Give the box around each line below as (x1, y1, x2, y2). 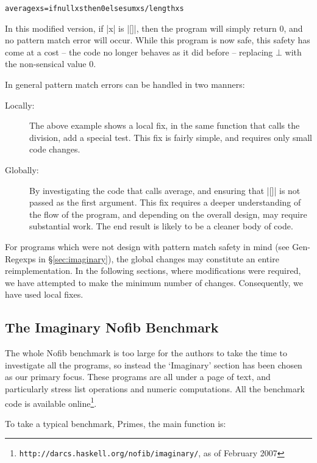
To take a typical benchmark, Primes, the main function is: (5, 417, 226, 429)
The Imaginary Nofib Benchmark (5, 318, 219, 337)
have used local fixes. (5, 288, 84, 301)
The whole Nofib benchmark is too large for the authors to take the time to (5, 346, 288, 359)
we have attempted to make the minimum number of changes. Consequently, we (5, 276, 303, 289)
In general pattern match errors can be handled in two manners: (5, 78, 245, 91)
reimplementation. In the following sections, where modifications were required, (5, 264, 301, 277)
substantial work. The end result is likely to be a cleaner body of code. (29, 220, 293, 232)
